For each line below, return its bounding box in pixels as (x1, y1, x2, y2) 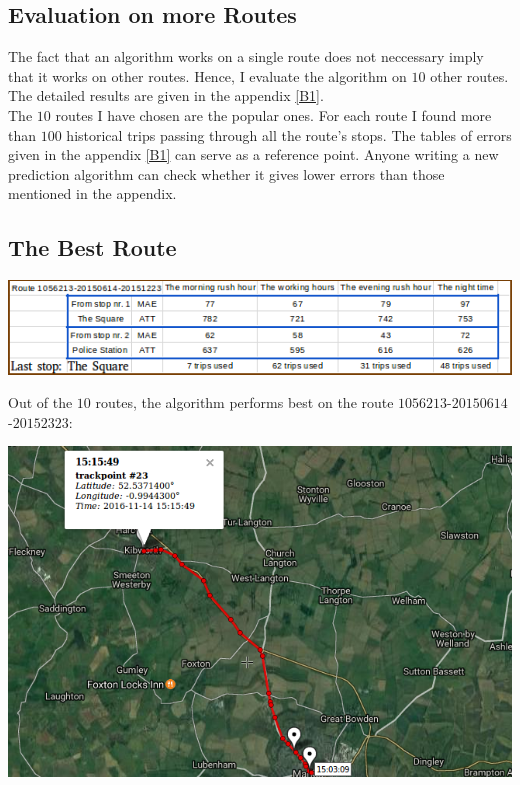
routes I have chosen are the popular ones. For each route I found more (55, 104, 492, 125)
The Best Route (8, 232, 177, 263)
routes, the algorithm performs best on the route (95, 392, 394, 413)
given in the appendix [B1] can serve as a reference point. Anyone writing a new (8, 144, 499, 165)
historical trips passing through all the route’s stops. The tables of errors (66, 124, 512, 145)
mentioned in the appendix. (8, 183, 177, 204)
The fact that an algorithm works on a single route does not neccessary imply (8, 46, 484, 67)
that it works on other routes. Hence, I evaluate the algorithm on (8, 65, 407, 86)
